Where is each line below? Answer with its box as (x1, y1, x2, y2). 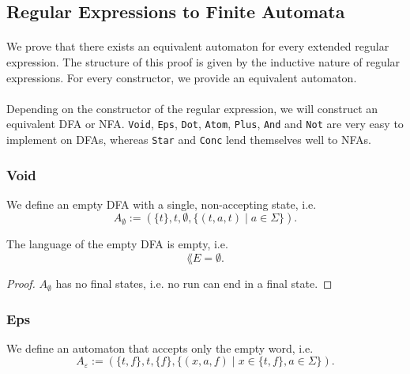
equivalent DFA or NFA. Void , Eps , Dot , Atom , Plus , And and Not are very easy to (6, 115, 404, 132)
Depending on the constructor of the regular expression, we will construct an (6, 100, 378, 116)
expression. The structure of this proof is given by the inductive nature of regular (6, 53, 401, 70)
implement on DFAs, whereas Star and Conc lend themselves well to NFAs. (6, 131, 371, 147)
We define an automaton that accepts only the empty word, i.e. (6, 339, 314, 356)
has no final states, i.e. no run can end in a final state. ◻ (55, 275, 333, 292)
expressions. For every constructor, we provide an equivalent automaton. (6, 69, 357, 85)
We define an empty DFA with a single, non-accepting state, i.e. (6, 195, 317, 212)
